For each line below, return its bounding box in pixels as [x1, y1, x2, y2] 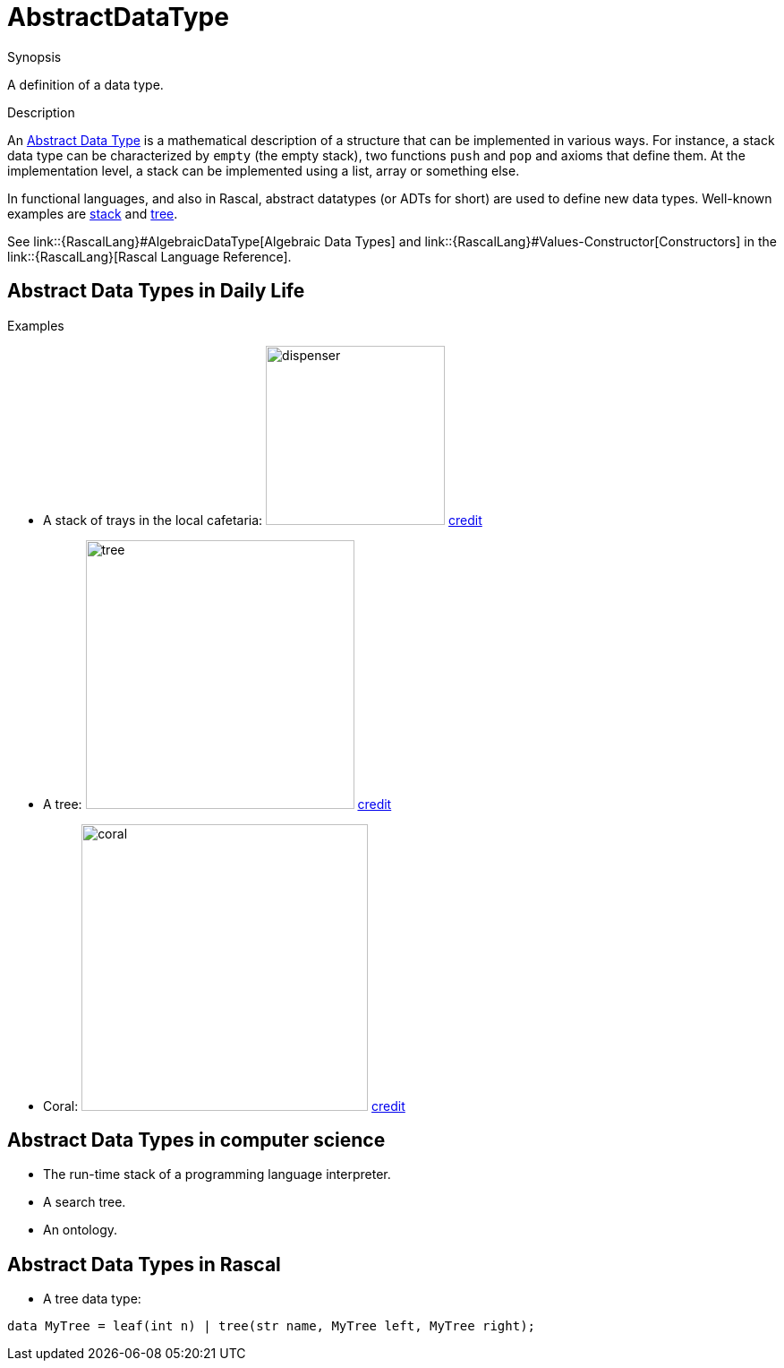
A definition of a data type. [7, 76, 164, 92]
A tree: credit [43, 796, 392, 812]
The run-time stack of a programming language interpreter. [43, 1166, 391, 1183]
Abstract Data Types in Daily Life [7, 280, 305, 303]
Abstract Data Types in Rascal [7, 1252, 281, 1276]
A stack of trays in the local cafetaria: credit [43, 512, 482, 528]
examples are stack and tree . [7, 205, 178, 221]
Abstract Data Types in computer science [7, 1129, 386, 1152]
